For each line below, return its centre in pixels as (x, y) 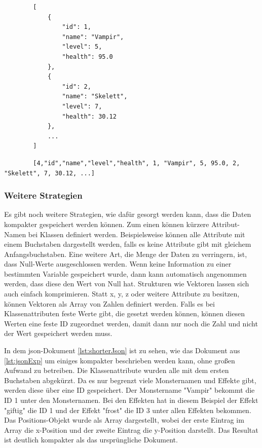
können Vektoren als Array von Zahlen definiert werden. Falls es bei (109, 303)
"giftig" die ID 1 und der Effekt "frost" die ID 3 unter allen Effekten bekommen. (128, 410)
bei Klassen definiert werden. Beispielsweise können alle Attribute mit (137, 234)
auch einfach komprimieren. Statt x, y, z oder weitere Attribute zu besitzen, (122, 294)
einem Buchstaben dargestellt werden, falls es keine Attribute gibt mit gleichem (128, 244)
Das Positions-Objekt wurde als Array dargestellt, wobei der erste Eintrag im (124, 420)
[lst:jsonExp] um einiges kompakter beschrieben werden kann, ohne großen (120, 360)
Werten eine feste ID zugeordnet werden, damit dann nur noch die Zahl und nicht (131, 323)
